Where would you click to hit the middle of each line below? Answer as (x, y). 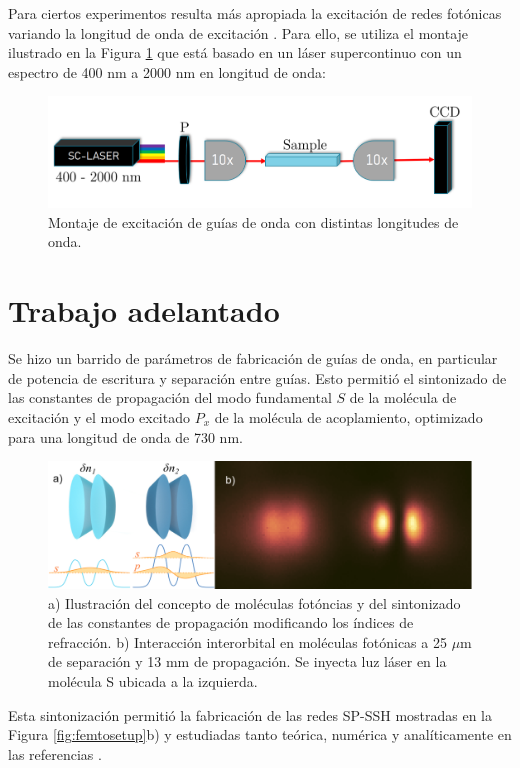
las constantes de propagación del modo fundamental (170, 397)
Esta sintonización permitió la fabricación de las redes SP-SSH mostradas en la (250, 714)
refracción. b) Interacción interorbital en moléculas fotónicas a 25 (247, 641)
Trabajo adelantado (144, 310)
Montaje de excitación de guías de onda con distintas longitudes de (253, 221)
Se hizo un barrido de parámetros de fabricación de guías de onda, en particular (253, 358)
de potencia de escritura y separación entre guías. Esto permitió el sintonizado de (257, 377)
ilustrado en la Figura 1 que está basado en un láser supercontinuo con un (235, 52)
